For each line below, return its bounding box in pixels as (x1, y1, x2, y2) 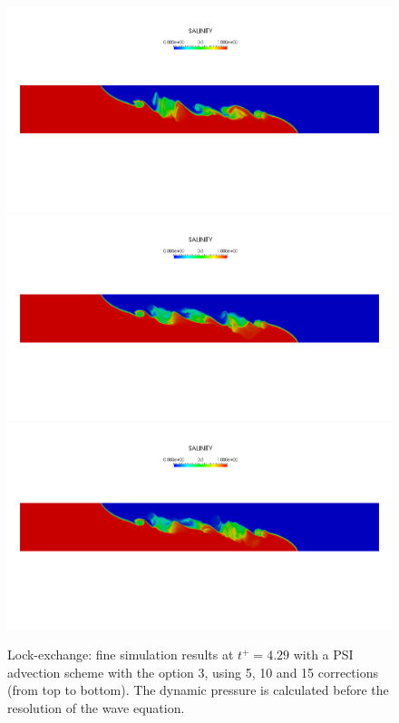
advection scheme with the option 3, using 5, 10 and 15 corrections (7, 662, 379, 681)
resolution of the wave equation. (7, 698, 185, 717)
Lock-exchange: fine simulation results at (7, 645, 234, 664)
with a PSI (293, 645, 354, 664)
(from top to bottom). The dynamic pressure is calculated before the (7, 680, 389, 699)
